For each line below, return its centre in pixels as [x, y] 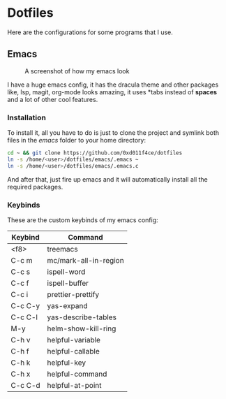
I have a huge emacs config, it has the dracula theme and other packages [113, 85]
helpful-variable [74, 340]
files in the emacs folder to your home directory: [77, 140]
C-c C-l [24, 317]
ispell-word [66, 272]
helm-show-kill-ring [82, 328]
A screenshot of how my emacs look [77, 71]
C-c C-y [25, 305]
